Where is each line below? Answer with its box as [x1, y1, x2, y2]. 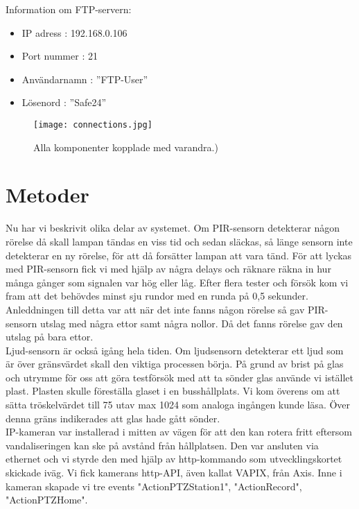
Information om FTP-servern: [6, 2, 132, 16]
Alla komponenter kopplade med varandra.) [33, 139, 218, 154]
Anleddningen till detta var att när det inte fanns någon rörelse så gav [6, 302, 305, 316]
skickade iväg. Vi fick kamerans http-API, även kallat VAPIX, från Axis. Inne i [6, 465, 342, 480]
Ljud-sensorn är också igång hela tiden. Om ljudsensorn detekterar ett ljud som [6, 343, 344, 357]
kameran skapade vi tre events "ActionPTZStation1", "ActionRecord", [6, 478, 302, 493]
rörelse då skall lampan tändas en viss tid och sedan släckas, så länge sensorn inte [6, 234, 353, 248]
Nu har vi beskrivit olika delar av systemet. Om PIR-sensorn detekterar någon [6, 221, 340, 235]
